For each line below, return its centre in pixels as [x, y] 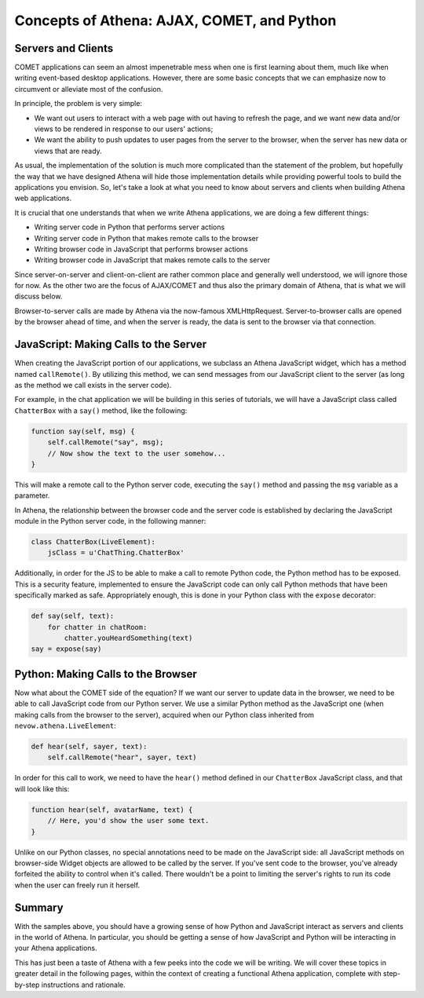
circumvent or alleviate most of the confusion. [89, 89]
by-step [27, 985]
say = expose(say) [66, 649]
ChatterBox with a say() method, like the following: [101, 410]
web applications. [43, 198]
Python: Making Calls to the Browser [106, 674]
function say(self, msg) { [83, 431]
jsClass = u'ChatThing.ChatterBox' [116, 553]
